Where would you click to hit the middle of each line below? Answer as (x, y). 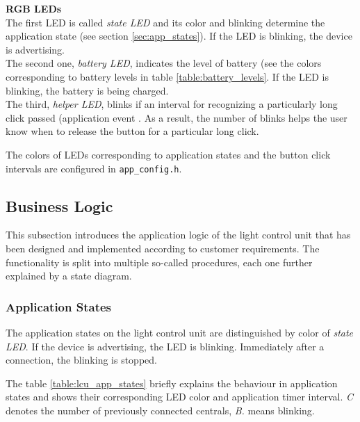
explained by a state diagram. (69, 276)
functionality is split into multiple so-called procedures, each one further (159, 262)
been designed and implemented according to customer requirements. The (163, 248)
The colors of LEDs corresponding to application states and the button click (168, 154)
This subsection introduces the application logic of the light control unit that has (178, 235)
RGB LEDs (34, 8)
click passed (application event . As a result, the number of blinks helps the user (177, 117)
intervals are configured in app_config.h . (94, 168)
